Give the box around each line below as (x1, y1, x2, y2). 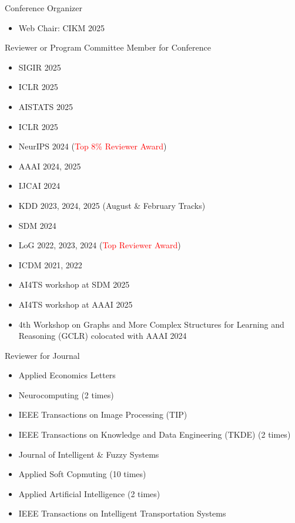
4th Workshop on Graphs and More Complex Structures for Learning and (18, 318, 284, 330)
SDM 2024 (18, 219, 56, 231)
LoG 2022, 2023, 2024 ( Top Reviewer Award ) (18, 239, 181, 251)
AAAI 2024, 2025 (18, 159, 81, 172)
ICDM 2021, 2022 (18, 258, 82, 271)
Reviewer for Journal (5, 349, 80, 361)
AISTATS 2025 (18, 100, 73, 112)
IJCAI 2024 (18, 179, 61, 192)
